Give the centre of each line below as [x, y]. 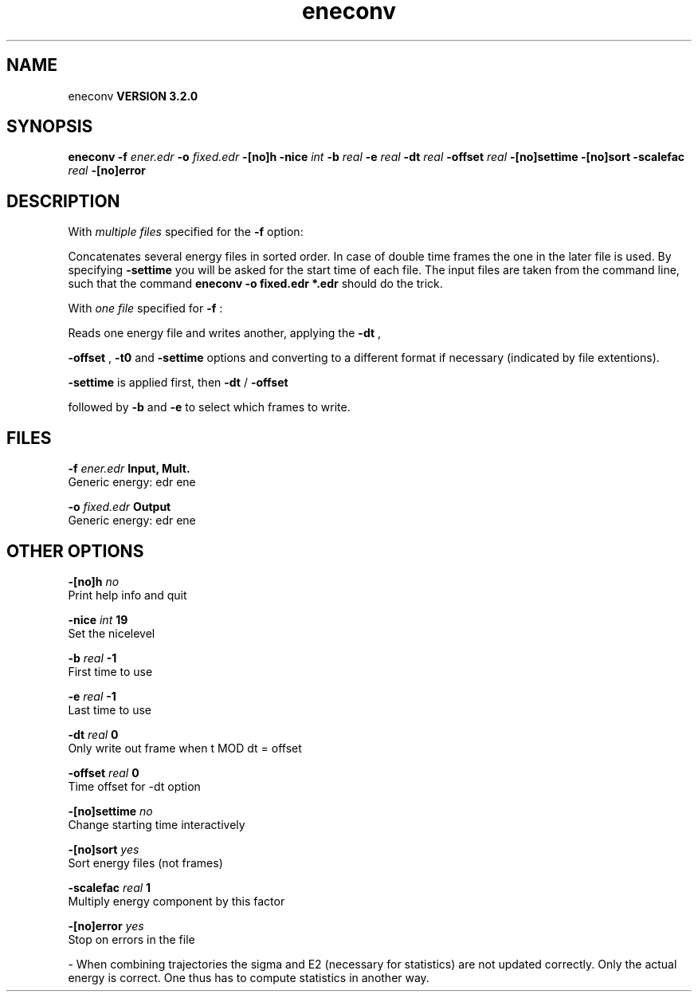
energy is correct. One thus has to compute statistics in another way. [249, 977]
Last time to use [110, 709]
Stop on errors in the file [131, 939]
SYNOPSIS [50, 127]
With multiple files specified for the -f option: [186, 232]
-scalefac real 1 [110, 887]
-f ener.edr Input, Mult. [129, 469]
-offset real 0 [104, 772]
